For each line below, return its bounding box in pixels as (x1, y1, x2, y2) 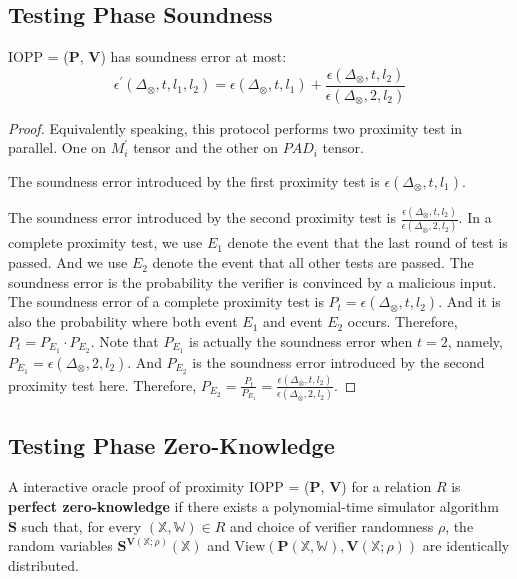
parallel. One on (8, 137, 107, 158)
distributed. (8, 554, 79, 575)
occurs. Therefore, (347, 311, 458, 332)
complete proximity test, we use (8, 232, 203, 253)
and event (262, 311, 323, 332)
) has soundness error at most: (100, 46, 287, 67)
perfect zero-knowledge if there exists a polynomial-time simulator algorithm (8, 496, 499, 516)
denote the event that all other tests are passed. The (152, 252, 474, 273)
